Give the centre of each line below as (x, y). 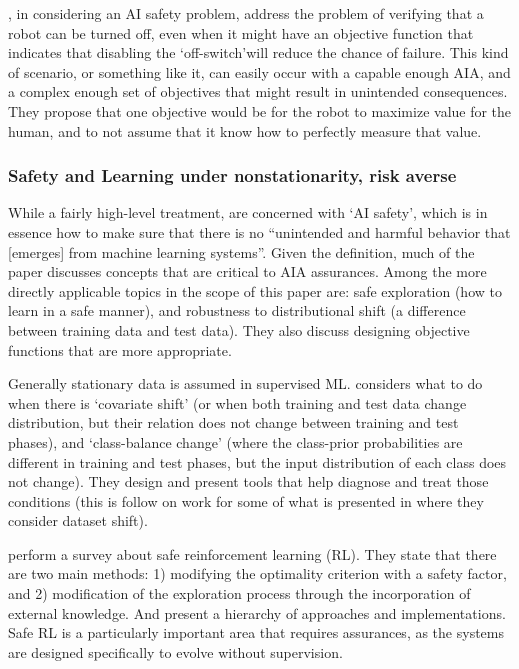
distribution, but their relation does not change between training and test (233, 422)
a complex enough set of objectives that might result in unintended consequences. (258, 91)
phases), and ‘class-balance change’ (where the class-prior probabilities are (235, 441)
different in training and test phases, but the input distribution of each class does (257, 461)
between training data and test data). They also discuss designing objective (239, 329)
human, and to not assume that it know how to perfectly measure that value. (245, 130)
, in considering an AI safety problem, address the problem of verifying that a (246, 13)
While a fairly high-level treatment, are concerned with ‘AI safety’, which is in (248, 212)
